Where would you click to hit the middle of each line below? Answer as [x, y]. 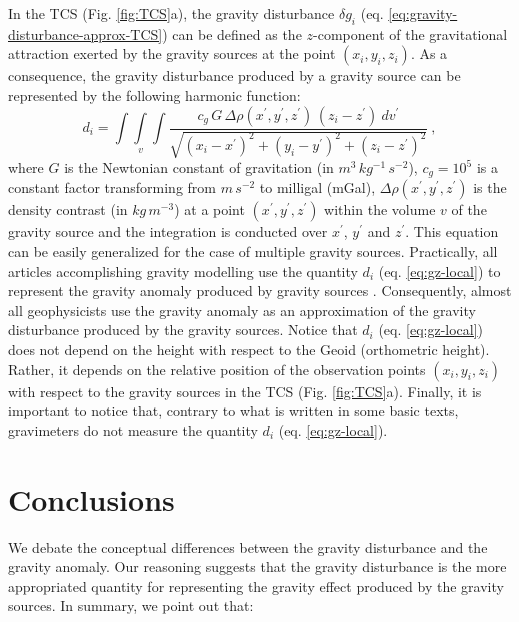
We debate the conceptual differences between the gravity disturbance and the [248, 546]
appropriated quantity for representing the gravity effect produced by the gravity [256, 585]
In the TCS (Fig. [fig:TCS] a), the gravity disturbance [171, 13]
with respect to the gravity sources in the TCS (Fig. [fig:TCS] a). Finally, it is [245, 390]
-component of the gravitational [410, 33]
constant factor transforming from [112, 187]
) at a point [209, 209]
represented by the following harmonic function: [154, 94]
